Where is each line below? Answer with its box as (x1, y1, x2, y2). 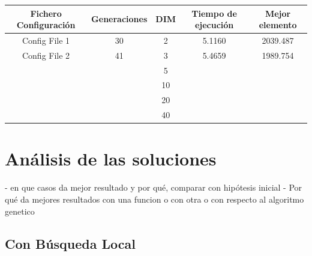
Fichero (30, 7, 62, 19)
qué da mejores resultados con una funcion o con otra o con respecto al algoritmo (5, 192, 304, 205)
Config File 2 (22, 49, 70, 61)
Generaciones (91, 13, 148, 25)
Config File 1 (22, 34, 70, 46)
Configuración (16, 19, 76, 31)
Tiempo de (191, 7, 237, 19)
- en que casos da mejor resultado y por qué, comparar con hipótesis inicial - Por (5, 181, 302, 194)
